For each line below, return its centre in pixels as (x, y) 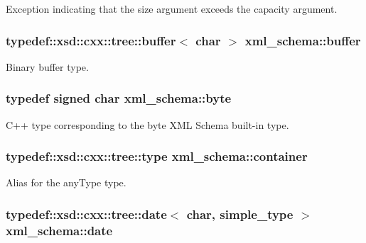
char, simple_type (240, 214)
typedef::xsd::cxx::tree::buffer (91, 40)
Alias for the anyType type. (66, 182)
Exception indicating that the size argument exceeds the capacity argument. (172, 9)
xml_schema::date (59, 230)
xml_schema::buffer (303, 40)
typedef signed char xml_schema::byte (119, 98)
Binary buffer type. (47, 66)
